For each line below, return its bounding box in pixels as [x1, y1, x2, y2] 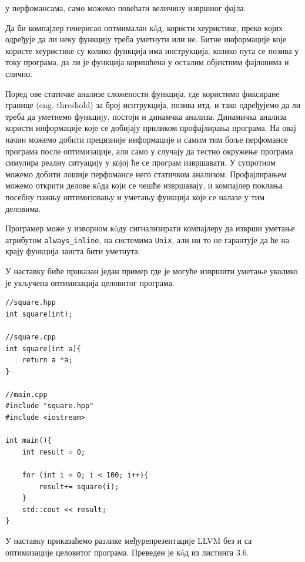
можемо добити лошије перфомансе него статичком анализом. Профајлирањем [5, 167, 287, 180]
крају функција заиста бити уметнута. [5, 245, 140, 257]
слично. [5, 67, 33, 79]
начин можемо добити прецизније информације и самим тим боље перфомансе [5, 133, 288, 145]
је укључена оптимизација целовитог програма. [5, 276, 175, 288]
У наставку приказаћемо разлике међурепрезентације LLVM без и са [5, 534, 252, 546]
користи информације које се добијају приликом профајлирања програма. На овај [5, 122, 296, 134]
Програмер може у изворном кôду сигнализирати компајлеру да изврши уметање [5, 222, 295, 234]
